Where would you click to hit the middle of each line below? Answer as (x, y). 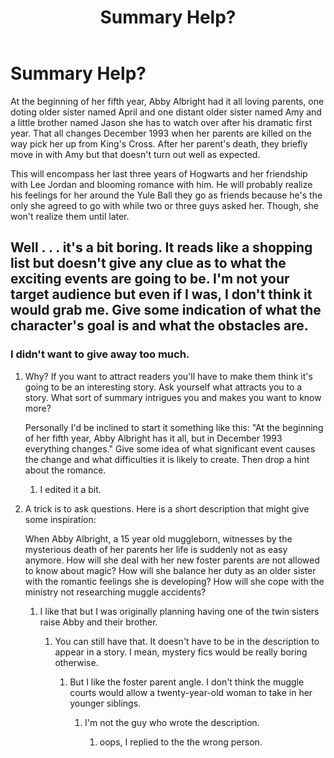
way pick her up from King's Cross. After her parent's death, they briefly (159, 143)
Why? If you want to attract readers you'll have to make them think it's (168, 376)
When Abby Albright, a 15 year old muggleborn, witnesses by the (158, 538)
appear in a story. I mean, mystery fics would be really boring (181, 652)
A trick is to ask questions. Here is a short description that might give (167, 508)
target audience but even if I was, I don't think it (161, 294)
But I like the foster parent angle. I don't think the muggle (187, 682)
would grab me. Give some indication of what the (166, 310)
